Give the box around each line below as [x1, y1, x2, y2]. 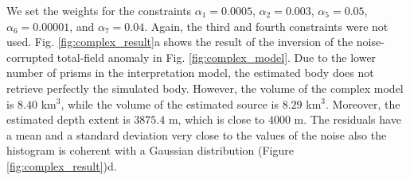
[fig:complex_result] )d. [6, 157, 117, 174]
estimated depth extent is [6, 111, 131, 128]
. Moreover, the [325, 95, 400, 112]
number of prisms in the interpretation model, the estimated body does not [6, 64, 374, 81]
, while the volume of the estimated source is [61, 95, 279, 112]
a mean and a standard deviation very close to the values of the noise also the [6, 126, 387, 143]
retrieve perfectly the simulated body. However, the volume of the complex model [6, 79, 404, 96]
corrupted [6, 48, 54, 65]
